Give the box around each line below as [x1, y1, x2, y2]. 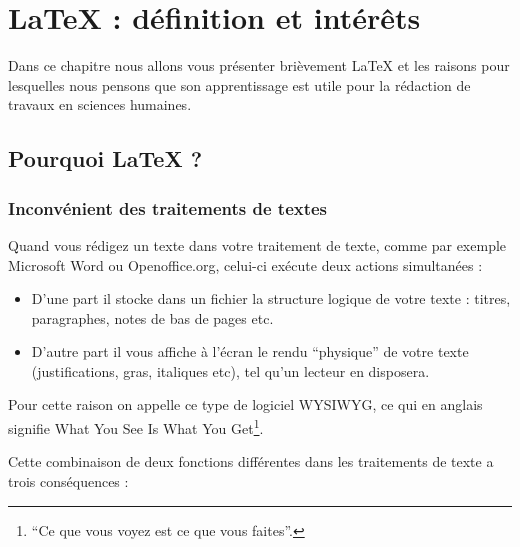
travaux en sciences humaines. [8, 94, 192, 115]
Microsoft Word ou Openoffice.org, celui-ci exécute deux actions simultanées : [8, 254, 483, 275]
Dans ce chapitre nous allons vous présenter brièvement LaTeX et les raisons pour [8, 55, 510, 76]
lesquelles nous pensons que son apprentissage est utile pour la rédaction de [8, 74, 471, 95]
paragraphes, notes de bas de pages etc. [31, 307, 274, 328]
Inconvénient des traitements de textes [8, 195, 328, 220]
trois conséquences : [8, 470, 129, 491]
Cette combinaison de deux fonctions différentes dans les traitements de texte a [8, 451, 494, 472]
